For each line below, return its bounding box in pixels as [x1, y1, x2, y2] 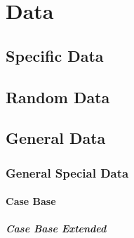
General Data [6, 127, 106, 149]
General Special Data [6, 164, 129, 181]
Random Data [6, 86, 110, 107]
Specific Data [6, 44, 104, 66]
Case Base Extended [6, 221, 107, 236]
